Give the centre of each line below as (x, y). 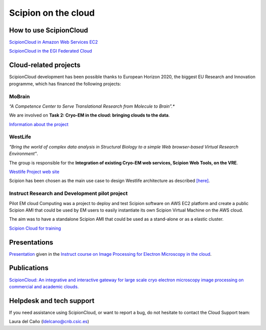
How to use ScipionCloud (49, 30)
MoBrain (19, 96)
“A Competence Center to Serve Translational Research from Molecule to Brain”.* (92, 106)
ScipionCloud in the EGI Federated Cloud (50, 51)
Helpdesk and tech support (52, 301)
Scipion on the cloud (52, 13)
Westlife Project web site (34, 172)
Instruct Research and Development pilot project (68, 193)
